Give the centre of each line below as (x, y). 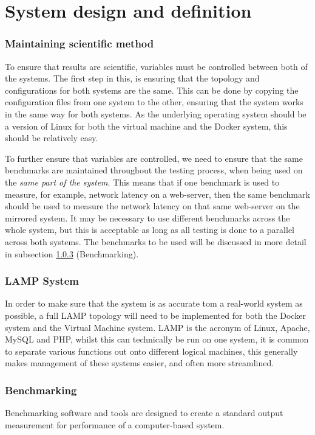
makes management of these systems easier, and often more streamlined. (140, 363)
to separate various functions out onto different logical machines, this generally (151, 351)
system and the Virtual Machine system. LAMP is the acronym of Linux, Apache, (157, 327)
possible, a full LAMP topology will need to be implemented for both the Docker (155, 315)
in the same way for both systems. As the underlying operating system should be (156, 113)
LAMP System (42, 281)
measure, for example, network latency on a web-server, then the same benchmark (157, 194)
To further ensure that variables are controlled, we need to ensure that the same (154, 158)
